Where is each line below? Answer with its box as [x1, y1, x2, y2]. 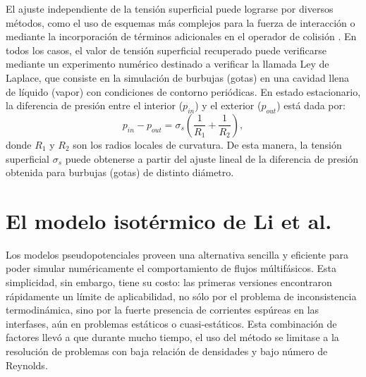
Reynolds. [6, 357, 48, 372]
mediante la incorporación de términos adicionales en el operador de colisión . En [6, 29, 357, 44]
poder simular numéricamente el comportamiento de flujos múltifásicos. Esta [6, 261, 336, 276]
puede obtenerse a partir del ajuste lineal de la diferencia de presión [65, 151, 359, 166]
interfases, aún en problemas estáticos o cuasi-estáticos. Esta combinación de [6, 316, 337, 330]
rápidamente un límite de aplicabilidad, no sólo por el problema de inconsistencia [6, 288, 357, 303]
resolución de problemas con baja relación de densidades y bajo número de [6, 344, 328, 359]
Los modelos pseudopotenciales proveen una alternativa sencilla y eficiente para [6, 247, 349, 261]
